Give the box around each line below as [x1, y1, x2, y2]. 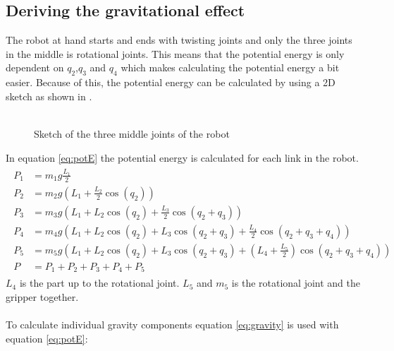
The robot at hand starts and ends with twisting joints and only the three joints [6, 32, 352, 47]
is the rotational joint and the [231, 275, 361, 290]
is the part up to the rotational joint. [19, 275, 180, 290]
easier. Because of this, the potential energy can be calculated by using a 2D [6, 75, 335, 90]
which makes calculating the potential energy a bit [121, 60, 340, 75]
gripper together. [6, 289, 79, 304]
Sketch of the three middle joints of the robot [34, 126, 230, 141]
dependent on [6, 60, 64, 75]
